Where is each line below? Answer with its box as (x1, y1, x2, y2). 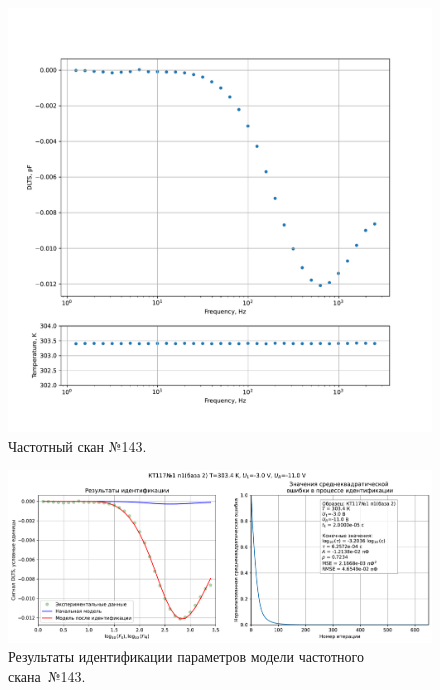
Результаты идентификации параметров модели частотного (8, 646, 364, 667)
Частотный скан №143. (8, 435, 147, 456)
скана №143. (8, 665, 86, 686)
